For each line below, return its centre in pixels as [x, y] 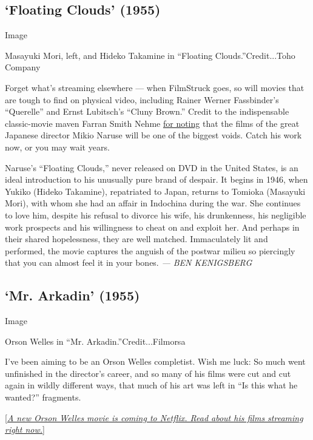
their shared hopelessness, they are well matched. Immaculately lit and [136, 239]
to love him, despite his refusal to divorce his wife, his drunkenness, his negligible [156, 215]
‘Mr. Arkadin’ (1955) [72, 295]
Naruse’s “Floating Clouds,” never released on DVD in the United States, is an [152, 167]
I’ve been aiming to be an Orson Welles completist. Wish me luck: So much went [155, 361]
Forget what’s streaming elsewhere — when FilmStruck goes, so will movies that [155, 87]
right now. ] [25, 429]
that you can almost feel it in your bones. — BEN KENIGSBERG [129, 262]
